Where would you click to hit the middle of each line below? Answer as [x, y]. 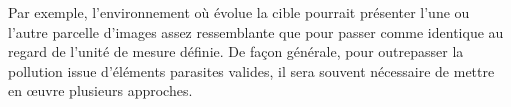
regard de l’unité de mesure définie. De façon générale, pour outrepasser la [236, 51]
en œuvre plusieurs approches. [100, 90]
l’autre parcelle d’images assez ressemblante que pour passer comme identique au [256, 31]
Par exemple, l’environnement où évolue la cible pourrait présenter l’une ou [239, 12]
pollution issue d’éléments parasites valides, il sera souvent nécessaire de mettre [251, 70]
